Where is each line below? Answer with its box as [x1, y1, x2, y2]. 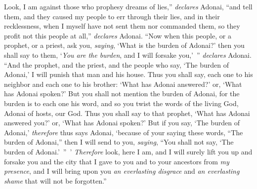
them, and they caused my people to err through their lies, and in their [4, 11, 220, 21]
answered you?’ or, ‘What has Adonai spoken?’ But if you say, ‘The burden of [4, 117, 240, 128]
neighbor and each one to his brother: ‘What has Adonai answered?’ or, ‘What [4, 78, 242, 89]
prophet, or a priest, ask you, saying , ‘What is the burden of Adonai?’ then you [4, 40, 245, 50]
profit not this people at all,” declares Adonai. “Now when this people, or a [4, 30, 231, 40]
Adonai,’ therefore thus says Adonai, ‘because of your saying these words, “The [4, 127, 243, 137]
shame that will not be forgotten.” [4, 175, 107, 186]
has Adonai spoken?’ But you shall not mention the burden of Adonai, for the [4, 88, 240, 99]
